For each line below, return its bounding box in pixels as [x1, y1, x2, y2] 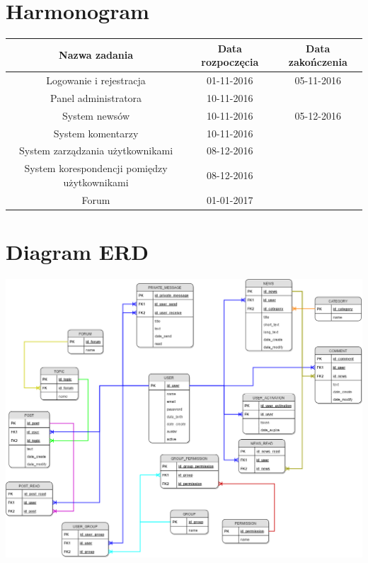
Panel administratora [50, 90, 142, 105]
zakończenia [288, 55, 347, 69]
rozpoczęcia [201, 55, 259, 69]
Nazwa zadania [59, 47, 134, 62]
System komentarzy [53, 125, 139, 140]
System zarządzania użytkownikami [18, 143, 173, 158]
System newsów [62, 108, 130, 123]
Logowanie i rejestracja [46, 73, 146, 88]
